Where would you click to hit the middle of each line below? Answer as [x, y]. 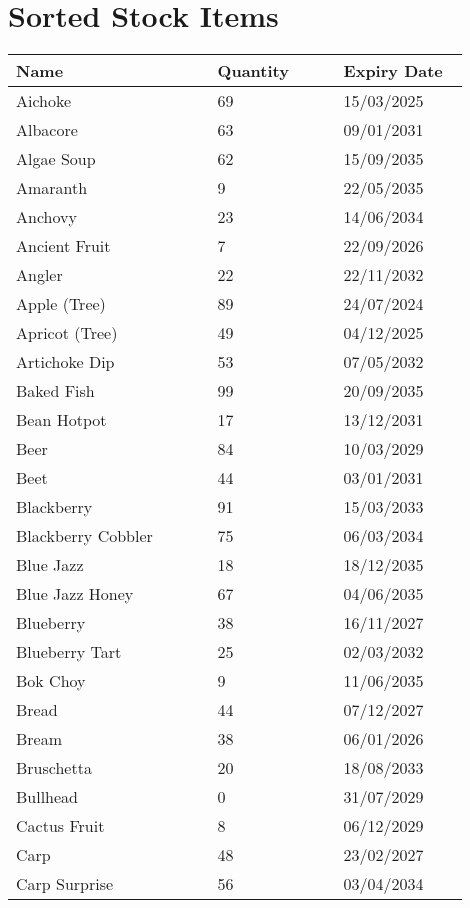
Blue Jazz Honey [75, 594]
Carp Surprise [65, 884]
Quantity [253, 71]
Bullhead [47, 797]
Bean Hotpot [61, 420]
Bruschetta [54, 768]
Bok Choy [51, 681]
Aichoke [44, 101]
